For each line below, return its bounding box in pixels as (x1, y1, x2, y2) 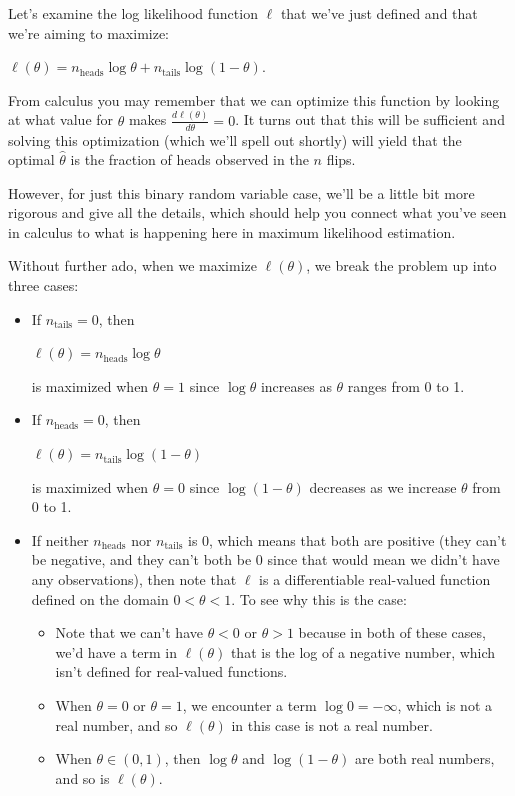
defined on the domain (31, 588, 169, 609)
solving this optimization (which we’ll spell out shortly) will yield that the (8, 129, 462, 150)
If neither (31, 529, 89, 550)
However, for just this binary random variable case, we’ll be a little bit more (8, 182, 475, 203)
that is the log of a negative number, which (230, 641, 496, 662)
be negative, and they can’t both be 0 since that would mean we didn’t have (31, 549, 500, 570)
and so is (55, 767, 110, 788)
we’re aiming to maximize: (8, 22, 170, 43)
